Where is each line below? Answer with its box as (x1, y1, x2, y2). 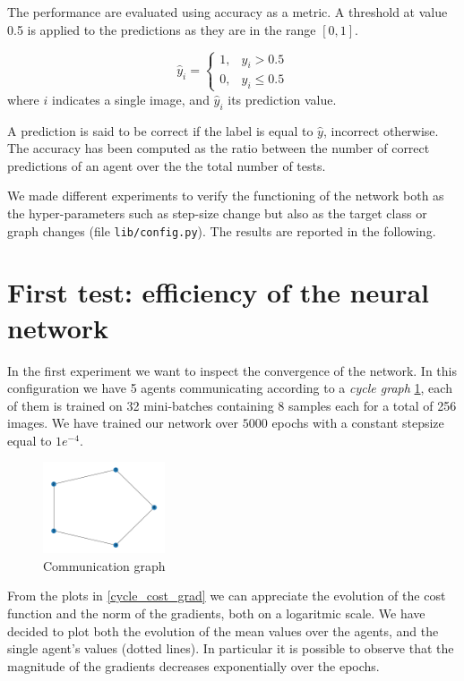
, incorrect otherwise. (322, 121, 439, 140)
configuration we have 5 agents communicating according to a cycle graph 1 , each (7, 379, 452, 397)
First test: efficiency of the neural (7, 274, 430, 311)
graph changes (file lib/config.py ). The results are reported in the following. (7, 221, 436, 240)
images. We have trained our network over (7, 413, 239, 432)
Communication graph (43, 556, 166, 575)
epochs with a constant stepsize (271, 413, 444, 432)
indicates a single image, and (51, 89, 210, 108)
